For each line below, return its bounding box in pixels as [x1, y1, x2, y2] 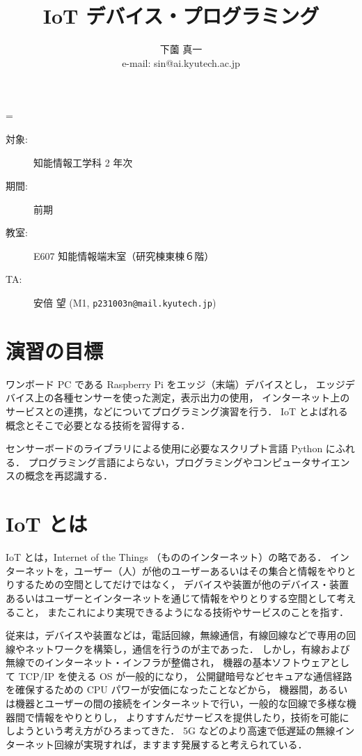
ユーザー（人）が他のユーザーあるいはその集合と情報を [73, 563, 327, 578]
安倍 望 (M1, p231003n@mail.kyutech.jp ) [33, 295, 217, 310]
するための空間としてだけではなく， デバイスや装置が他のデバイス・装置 [15, 577, 349, 592]
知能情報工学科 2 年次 [33, 155, 133, 169]
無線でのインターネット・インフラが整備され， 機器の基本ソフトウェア [6, 655, 330, 670]
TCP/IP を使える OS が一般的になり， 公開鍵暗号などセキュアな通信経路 [18, 668, 352, 683]
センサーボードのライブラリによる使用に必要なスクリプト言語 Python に [6, 441, 336, 456]
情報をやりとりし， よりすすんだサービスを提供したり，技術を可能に [34, 709, 349, 724]
